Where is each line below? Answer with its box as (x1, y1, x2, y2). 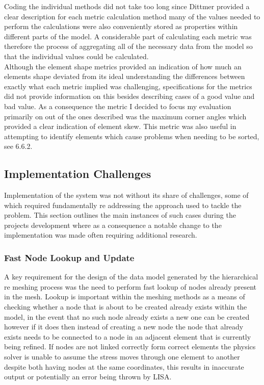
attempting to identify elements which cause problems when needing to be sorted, (4, 131, 259, 141)
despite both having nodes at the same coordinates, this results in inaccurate (4, 361, 244, 372)
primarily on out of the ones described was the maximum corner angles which (4, 111, 247, 121)
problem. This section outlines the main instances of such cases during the (4, 210, 236, 220)
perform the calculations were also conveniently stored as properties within (4, 21, 238, 32)
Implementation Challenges (4, 166, 151, 182)
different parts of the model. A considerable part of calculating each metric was (4, 31, 252, 41)
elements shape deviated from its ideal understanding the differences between (4, 71, 245, 82)
